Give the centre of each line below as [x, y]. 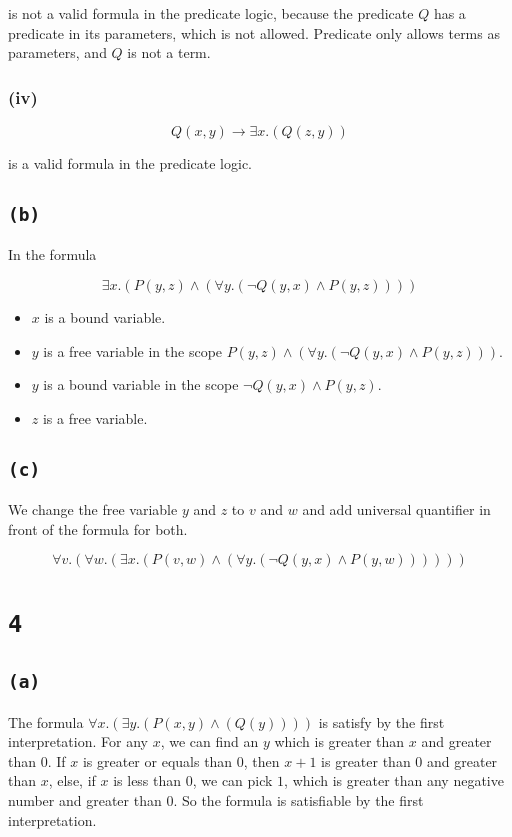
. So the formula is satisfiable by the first [298, 799]
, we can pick [232, 780]
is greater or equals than [157, 760]
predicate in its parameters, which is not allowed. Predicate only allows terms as [254, 32]
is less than [147, 780]
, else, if [72, 780]
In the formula [52, 254]
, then [261, 760]
